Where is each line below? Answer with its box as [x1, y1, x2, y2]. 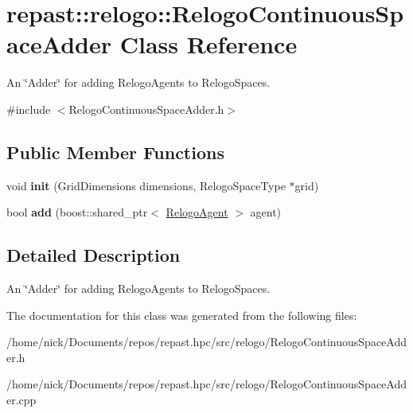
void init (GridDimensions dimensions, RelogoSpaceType [6, 177, 286, 193]
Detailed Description [6, 243, 181, 267]
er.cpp [6, 392, 37, 408]
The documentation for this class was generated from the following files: [6, 306, 357, 323]
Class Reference [119, 28, 298, 60]
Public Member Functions [6, 139, 224, 164]
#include [6, 100, 51, 117]
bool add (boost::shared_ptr [6, 204, 148, 220]
